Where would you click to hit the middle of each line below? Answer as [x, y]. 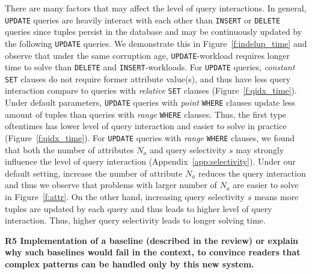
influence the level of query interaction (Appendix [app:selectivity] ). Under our [150, 161]
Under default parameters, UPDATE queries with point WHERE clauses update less [150, 102]
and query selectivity [188, 149]
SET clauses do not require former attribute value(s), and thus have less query [148, 78]
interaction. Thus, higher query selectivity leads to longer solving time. [135, 220]
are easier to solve [266, 185]
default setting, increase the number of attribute [94, 173]
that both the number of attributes [69, 149]
